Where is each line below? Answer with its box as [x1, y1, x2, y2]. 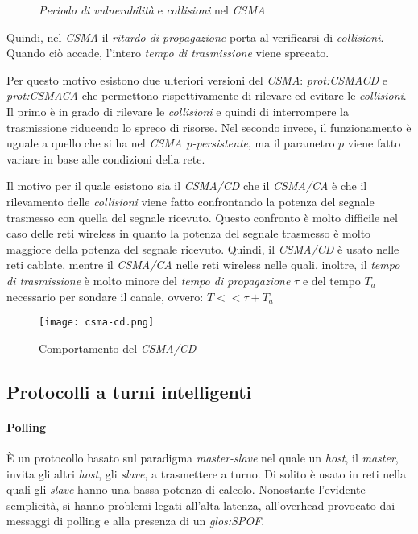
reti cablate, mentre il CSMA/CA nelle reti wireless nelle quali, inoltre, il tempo [6, 256, 400, 273]
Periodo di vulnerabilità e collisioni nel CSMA [39, 2, 266, 18]
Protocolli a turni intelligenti [6, 379, 252, 404]
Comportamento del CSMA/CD [39, 339, 197, 356]
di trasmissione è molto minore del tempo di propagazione [6, 271, 291, 288]
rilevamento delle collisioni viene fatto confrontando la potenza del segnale [6, 192, 375, 209]
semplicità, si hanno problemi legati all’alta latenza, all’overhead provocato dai [6, 496, 395, 513]
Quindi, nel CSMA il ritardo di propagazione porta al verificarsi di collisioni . [6, 28, 384, 45]
